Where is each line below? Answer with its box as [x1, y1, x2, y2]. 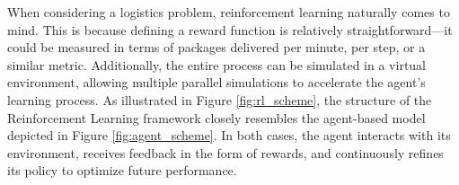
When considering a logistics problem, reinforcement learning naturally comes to [7, 3, 450, 21]
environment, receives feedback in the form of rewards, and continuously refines [7, 143, 444, 162]
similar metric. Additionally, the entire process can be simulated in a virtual [7, 55, 427, 74]
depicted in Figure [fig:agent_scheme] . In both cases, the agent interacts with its [7, 126, 451, 145]
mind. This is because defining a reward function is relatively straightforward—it [7, 20, 453, 39]
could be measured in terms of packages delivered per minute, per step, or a [7, 38, 426, 57]
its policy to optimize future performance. [7, 161, 237, 180]
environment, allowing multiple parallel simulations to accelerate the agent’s [7, 73, 426, 92]
